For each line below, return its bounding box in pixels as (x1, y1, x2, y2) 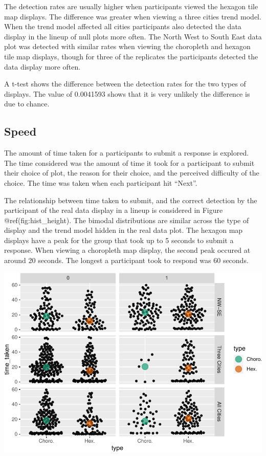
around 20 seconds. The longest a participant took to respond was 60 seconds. (4, 255, 249, 266)
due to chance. (4, 98, 50, 109)
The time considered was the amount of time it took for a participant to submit (4, 157, 255, 168)
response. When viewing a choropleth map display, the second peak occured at (4, 245, 251, 255)
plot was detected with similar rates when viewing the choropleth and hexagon (4, 41, 251, 52)
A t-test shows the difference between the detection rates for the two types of (4, 78, 246, 89)
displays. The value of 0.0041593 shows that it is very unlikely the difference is (4, 88, 250, 99)
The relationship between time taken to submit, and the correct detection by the (4, 194, 257, 205)
